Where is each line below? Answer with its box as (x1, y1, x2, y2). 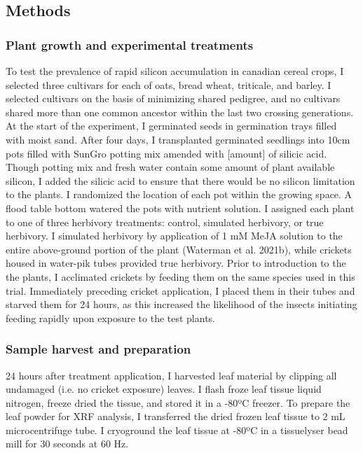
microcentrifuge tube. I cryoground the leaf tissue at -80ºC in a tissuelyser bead (6, 422, 348, 437)
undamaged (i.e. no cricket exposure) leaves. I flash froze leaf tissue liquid (6, 382, 322, 396)
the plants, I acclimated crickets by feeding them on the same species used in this (6, 269, 355, 284)
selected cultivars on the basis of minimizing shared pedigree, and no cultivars (6, 91, 341, 106)
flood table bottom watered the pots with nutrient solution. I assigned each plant (6, 200, 355, 215)
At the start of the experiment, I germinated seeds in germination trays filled (6, 118, 337, 133)
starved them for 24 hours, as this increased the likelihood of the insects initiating (6, 297, 357, 312)
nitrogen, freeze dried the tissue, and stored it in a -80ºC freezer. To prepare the (6, 395, 350, 410)
